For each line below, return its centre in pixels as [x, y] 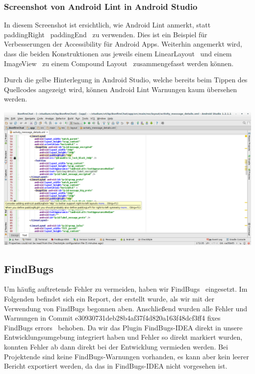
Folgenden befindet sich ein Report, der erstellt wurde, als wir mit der [109, 299]
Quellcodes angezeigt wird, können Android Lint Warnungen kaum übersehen [121, 89]
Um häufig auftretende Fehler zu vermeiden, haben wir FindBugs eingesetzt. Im [126, 289]
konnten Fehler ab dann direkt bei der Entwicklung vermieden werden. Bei [116, 346]
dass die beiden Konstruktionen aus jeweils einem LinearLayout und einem [118, 53]
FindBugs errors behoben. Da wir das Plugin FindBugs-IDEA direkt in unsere [123, 327]
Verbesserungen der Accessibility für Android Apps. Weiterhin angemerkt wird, [123, 44]
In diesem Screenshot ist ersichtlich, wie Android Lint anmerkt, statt [107, 25]
